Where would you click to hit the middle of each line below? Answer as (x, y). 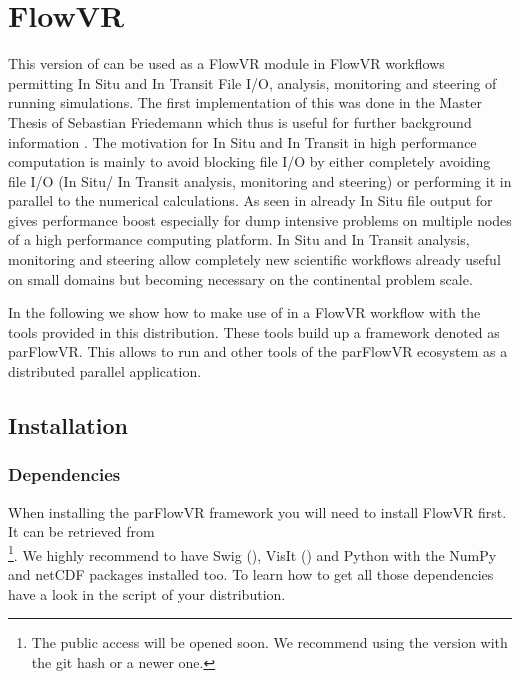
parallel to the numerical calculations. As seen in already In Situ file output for (250, 200)
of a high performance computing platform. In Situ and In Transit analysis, (239, 239)
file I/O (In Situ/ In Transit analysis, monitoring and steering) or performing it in (260, 180)
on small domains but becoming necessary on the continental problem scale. (240, 278)
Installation (68, 425)
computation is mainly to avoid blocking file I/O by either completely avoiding (249, 161)
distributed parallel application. (105, 371)
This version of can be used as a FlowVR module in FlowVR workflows (226, 63)
